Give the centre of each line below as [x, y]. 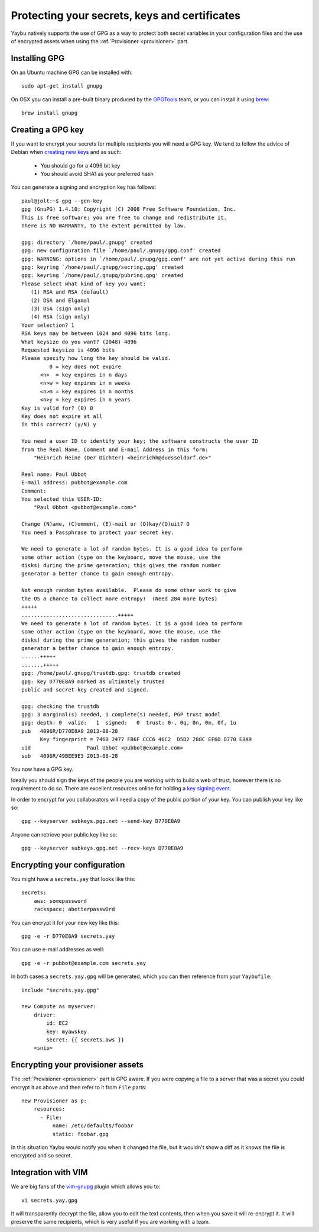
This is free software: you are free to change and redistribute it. [124, 217]
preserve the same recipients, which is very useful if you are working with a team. [110, 1222]
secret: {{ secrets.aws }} [85, 1040]
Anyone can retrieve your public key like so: [64, 834]
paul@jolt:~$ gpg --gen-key [62, 201]
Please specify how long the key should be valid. [96, 358]
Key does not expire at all [62, 416]
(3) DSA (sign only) [60, 308]
